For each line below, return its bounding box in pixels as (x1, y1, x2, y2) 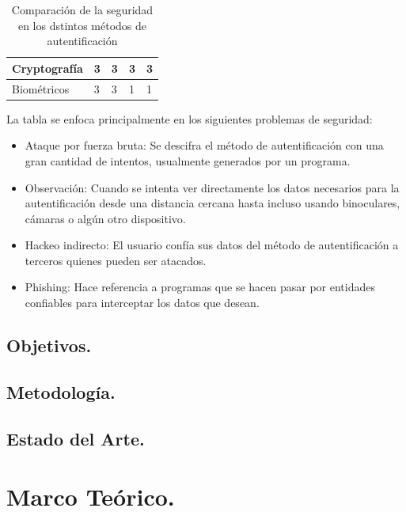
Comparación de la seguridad (11, 2, 154, 17)
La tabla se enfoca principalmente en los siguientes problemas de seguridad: (6, 110, 373, 127)
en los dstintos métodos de (17, 17, 147, 33)
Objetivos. (6, 333, 92, 358)
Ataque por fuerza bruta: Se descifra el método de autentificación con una (25, 137, 384, 154)
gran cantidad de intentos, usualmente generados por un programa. (25, 152, 351, 169)
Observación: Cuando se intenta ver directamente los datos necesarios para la (25, 179, 400, 195)
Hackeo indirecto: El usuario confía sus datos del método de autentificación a (25, 237, 399, 253)
